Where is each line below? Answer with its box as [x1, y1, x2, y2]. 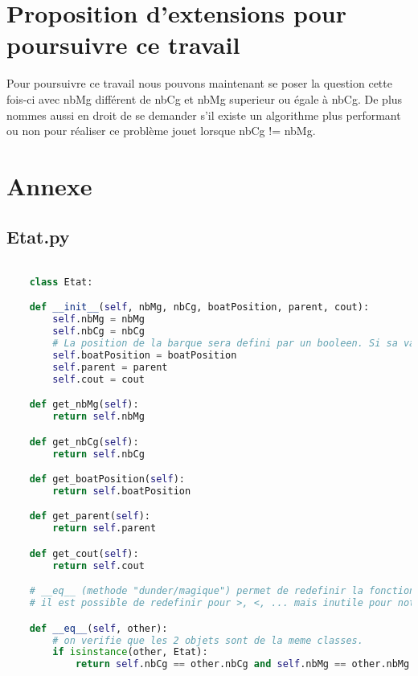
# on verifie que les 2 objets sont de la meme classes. [52, 634, 363, 646]
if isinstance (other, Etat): [52, 646, 208, 658]
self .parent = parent [52, 361, 168, 373]
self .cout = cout [52, 373, 145, 385]
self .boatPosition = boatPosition [52, 349, 237, 361]
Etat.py [6, 224, 70, 249]
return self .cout [52, 559, 145, 572]
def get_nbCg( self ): [29, 436, 139, 448]
